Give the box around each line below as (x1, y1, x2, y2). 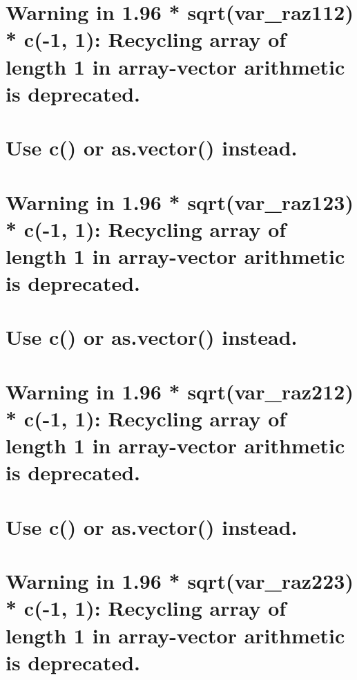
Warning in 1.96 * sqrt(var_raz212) (6, 377, 354, 405)
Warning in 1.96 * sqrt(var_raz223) (6, 567, 354, 595)
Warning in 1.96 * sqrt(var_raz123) (6, 187, 354, 216)
